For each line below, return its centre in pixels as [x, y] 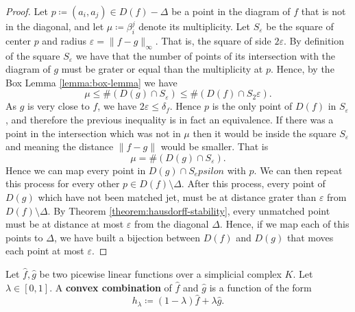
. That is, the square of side [213, 40]
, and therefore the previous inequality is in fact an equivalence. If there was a [170, 119]
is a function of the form [260, 287]
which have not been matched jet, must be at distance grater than [177, 196]
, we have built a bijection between [127, 237]
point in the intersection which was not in [93, 133]
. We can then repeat [298, 170]
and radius [64, 40]
